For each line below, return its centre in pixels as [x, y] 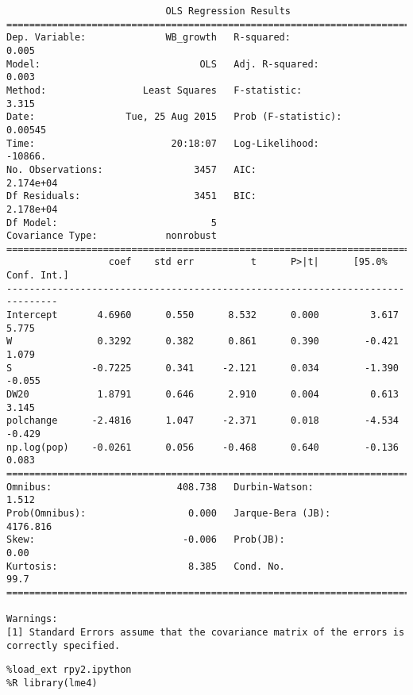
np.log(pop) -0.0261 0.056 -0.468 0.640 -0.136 [203, 447]
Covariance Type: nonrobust [112, 236]
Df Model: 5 [112, 223]
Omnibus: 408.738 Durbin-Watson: [160, 487]
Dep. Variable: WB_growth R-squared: [149, 38]
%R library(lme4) [52, 683]
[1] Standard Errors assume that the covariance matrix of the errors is [206, 632]
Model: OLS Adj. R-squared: [163, 64]
